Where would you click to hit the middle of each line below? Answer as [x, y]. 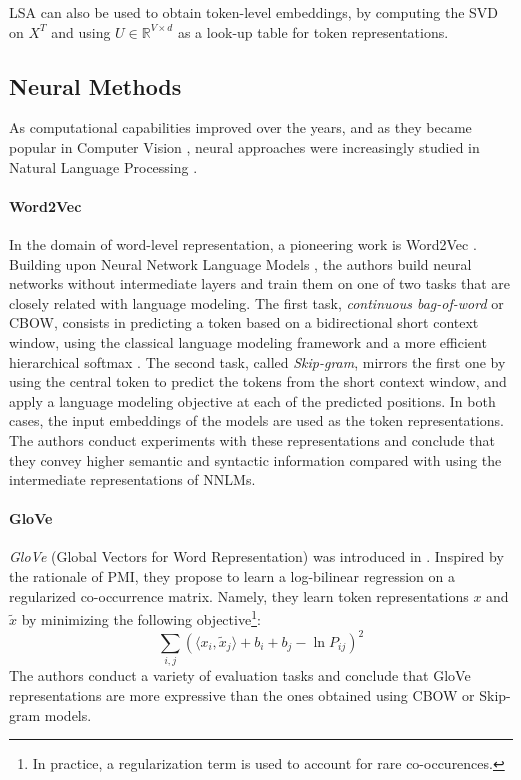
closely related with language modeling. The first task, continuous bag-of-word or [256, 302]
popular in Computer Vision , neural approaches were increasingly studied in [244, 146]
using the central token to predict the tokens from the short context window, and [258, 381]
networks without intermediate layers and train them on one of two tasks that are [259, 283]
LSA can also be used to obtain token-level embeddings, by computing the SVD [254, 12]
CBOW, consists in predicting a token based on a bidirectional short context [244, 322]
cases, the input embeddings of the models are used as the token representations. [256, 420]
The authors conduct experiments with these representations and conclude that [252, 439]
